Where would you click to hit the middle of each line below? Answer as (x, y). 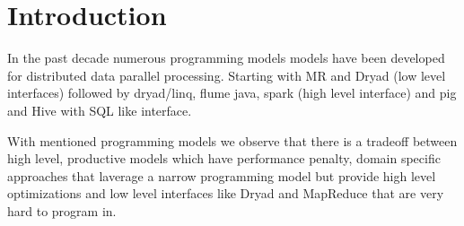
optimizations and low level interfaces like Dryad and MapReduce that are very (226, 193)
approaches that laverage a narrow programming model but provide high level (222, 175)
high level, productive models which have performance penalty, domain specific (224, 158)
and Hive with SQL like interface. (100, 110)
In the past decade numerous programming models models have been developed (226, 58)
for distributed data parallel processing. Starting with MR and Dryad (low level (227, 75)
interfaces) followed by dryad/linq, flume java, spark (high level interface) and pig (232, 93)
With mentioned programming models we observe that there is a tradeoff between (232, 140)
